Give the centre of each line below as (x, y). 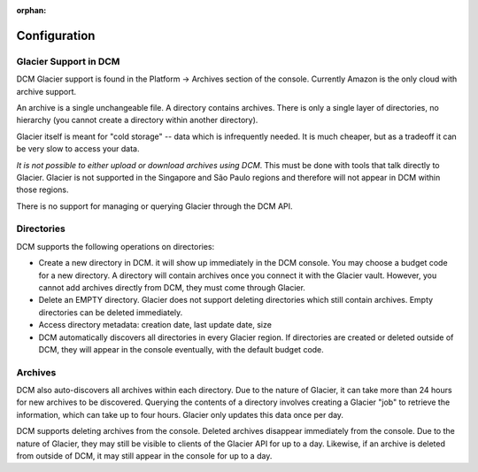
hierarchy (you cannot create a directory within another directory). (137, 120)
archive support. (46, 91)
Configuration (56, 35)
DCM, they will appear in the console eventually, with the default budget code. (181, 349)
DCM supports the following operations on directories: (116, 246)
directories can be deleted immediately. (111, 312)
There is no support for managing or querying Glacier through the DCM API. (154, 206)
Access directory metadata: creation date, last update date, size (155, 325)
